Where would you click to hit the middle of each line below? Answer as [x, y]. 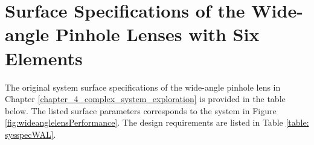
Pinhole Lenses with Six [158, 34]
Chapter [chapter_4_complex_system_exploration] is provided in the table [145, 99]
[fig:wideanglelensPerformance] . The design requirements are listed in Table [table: [157, 122]
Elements [44, 58]
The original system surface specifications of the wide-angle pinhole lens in [143, 87]
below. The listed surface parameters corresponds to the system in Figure [141, 110]
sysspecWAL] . [30, 134]
